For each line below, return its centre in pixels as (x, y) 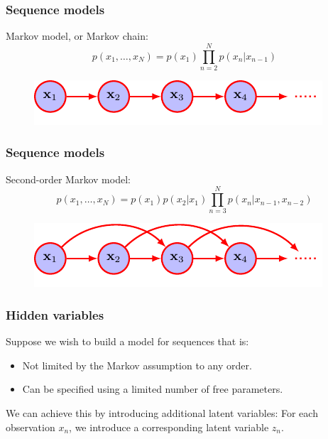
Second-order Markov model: (68, 179)
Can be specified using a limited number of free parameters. (153, 389)
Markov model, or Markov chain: (77, 36)
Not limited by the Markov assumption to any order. (137, 365)
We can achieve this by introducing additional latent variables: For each (162, 413)
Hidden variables (55, 314)
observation (31, 427)
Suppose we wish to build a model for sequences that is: (127, 341)
